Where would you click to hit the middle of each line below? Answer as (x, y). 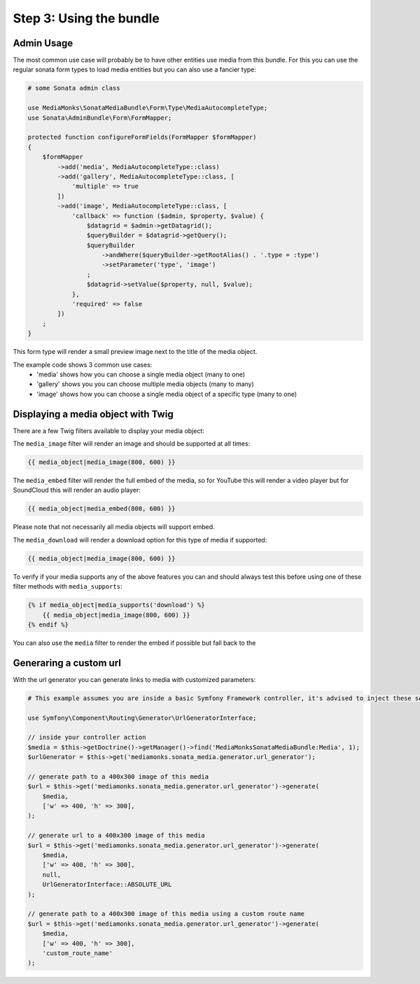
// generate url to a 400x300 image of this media (117, 835)
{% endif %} (48, 624)
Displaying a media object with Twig (93, 414)
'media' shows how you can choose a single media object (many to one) (141, 374)
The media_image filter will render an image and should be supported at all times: (132, 444)
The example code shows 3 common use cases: (83, 364)
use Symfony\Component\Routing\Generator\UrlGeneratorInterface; (142, 718)
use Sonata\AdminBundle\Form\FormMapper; (100, 118)
